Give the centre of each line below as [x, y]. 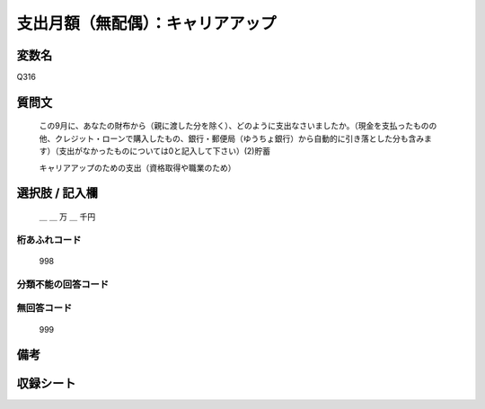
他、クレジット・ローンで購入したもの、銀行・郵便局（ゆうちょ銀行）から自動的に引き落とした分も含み [232, 138]
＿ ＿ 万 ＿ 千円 [67, 217]
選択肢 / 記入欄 [57, 193]
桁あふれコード [49, 240]
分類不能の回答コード [63, 284]
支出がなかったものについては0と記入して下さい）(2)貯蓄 [165, 151]
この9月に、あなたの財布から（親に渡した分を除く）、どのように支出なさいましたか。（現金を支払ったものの [238, 126]
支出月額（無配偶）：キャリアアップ [147, 23]
